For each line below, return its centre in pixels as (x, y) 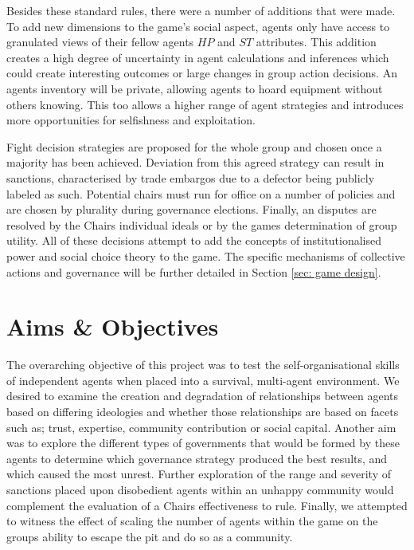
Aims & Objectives (113, 326)
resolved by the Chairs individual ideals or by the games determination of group (202, 224)
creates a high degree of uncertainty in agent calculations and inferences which (198, 57)
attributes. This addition (316, 42)
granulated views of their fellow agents (100, 42)
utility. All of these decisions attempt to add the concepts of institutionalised (194, 240)
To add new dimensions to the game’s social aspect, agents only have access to (198, 26)
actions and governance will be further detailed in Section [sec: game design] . (194, 271)
